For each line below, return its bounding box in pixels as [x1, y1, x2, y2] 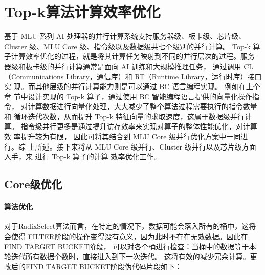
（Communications [4, 71, 64, 81]
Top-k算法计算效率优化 [4, 1, 161, 22]
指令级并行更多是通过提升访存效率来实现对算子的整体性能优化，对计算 [20, 121, 257, 132]
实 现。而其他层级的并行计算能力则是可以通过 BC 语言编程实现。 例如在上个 [4, 81, 260, 92]
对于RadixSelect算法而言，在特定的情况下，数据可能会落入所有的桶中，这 [4, 221, 249, 231]
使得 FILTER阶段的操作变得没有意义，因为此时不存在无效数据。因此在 [11, 231, 248, 242]
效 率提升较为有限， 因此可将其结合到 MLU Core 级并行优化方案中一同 [4, 131, 241, 142]
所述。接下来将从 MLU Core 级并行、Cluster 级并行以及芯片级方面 [35, 141, 256, 152]
